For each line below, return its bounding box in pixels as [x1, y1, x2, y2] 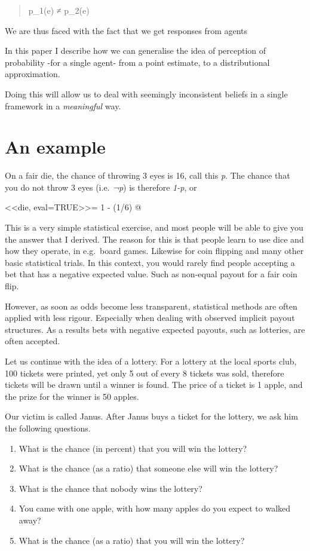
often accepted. [5, 335, 60, 347]
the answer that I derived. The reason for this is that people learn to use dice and [5, 232, 304, 245]
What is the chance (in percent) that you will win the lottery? [19, 442, 247, 454]
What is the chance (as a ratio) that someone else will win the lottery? [19, 462, 278, 475]
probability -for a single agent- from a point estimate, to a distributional [5, 56, 270, 68]
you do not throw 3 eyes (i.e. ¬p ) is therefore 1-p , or [5, 180, 197, 193]
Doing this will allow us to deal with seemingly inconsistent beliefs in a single [5, 87, 288, 100]
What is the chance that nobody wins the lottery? [19, 482, 202, 494]
